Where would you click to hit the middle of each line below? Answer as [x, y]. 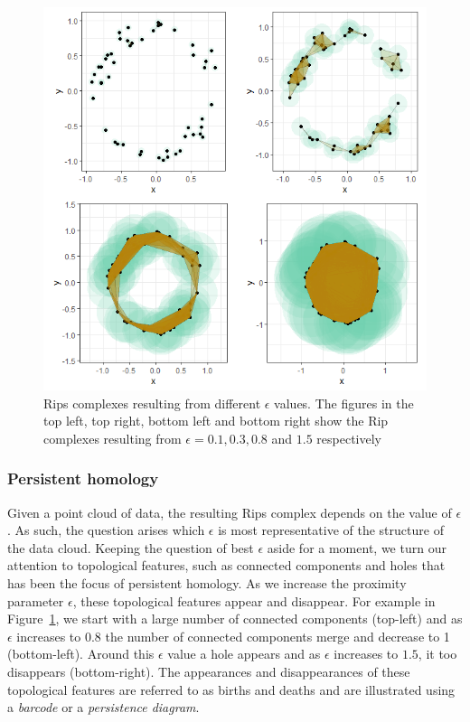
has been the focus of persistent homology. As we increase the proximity [207, 582]
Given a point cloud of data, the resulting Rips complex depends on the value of [230, 512]
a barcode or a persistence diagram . [103, 707]
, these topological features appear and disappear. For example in [254, 600]
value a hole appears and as [244, 654]
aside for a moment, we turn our [357, 547]
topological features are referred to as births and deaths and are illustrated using [231, 689]
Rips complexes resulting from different [152, 403]
